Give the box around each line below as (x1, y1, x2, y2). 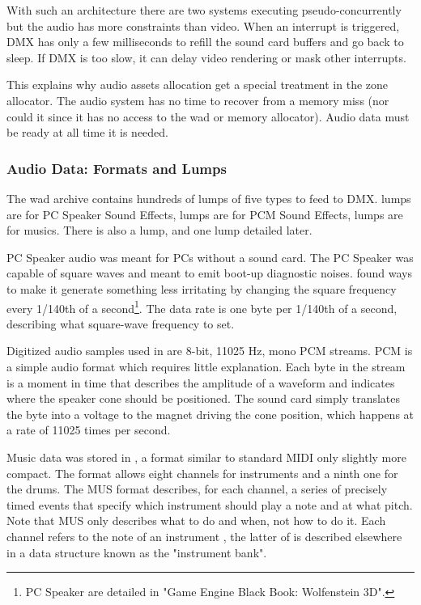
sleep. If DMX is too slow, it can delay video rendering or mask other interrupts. (6, 49, 406, 66)
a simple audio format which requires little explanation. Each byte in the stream (6, 357, 406, 374)
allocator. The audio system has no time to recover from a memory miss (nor (6, 91, 389, 108)
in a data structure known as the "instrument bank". (6, 544, 267, 561)
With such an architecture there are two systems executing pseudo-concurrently (6, 2, 402, 18)
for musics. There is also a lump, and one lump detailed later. (6, 222, 313, 239)
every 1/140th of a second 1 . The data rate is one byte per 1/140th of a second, (6, 297, 398, 316)
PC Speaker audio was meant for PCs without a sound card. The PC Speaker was (6, 248, 414, 265)
